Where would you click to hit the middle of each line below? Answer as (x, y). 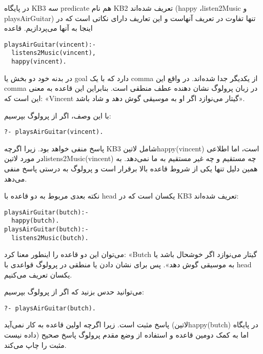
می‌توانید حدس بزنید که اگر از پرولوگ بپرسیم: (74, 292)
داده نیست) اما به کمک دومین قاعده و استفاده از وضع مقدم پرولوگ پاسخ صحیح (126, 335)
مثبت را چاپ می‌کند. (35, 345)
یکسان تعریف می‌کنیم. (38, 274)
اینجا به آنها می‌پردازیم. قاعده (48, 28)
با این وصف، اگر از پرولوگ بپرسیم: (58, 115)
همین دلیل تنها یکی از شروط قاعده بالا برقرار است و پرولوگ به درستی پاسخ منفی (131, 168)
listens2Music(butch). (50, 238)
